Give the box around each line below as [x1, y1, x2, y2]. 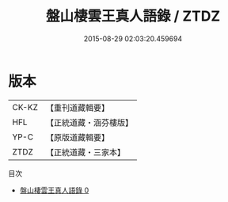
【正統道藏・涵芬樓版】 [45, 116, 133, 128]
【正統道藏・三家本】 [45, 147, 125, 158]
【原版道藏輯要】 [45, 131, 109, 143]
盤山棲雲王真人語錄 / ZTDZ [45, 7, 221, 25]
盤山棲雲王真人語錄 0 [19, 185, 89, 195]
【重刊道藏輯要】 [45, 102, 109, 113]
